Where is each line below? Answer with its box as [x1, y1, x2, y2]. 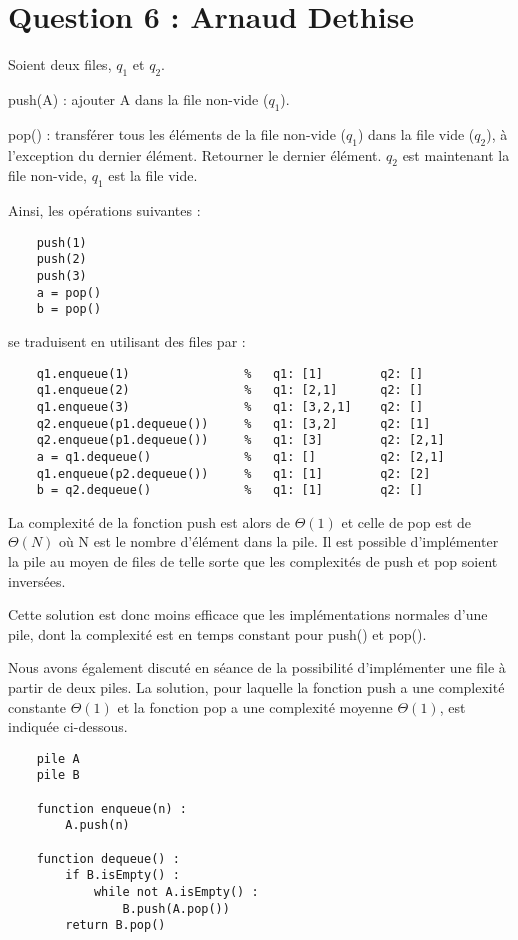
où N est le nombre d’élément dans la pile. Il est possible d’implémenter [59, 531, 499, 552]
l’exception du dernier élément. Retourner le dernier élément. [8, 144, 382, 165]
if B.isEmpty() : [65, 868, 180, 883]
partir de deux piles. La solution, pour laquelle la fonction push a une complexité [8, 676, 505, 697]
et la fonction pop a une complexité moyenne [117, 696, 393, 717]
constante [8, 696, 67, 717]
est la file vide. [108, 165, 198, 186]
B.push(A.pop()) [122, 901, 230, 916]
